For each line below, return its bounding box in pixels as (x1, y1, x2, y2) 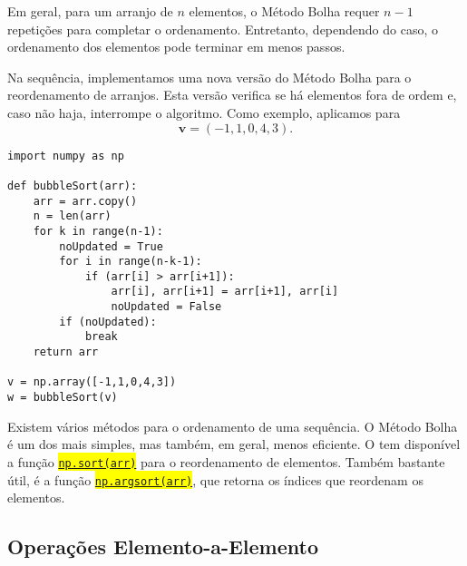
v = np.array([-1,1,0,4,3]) (7, 376, 177, 389)
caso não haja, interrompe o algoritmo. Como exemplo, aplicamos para (7, 102, 401, 122)
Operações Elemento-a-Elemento (7, 532, 319, 561)
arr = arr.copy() (33, 194, 138, 208)
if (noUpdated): (59, 315, 157, 328)
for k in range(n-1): (33, 224, 163, 238)
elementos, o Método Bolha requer (189, 2, 380, 20)
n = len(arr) (33, 210, 112, 223)
